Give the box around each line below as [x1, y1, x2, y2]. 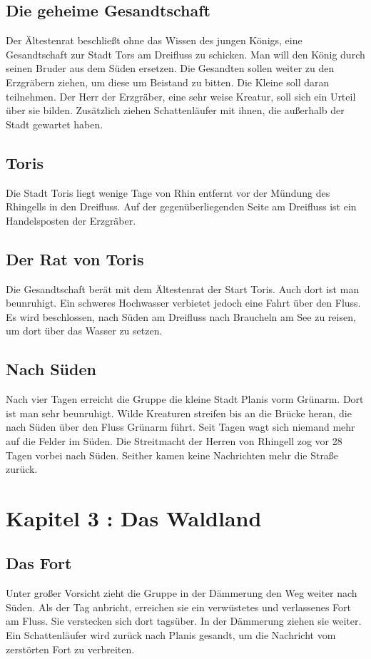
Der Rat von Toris [6, 247, 144, 270]
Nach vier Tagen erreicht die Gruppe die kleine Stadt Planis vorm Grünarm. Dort [6, 392, 364, 407]
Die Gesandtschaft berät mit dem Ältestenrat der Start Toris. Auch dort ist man [6, 281, 360, 296]
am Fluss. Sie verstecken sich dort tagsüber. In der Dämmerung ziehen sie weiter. [6, 613, 362, 628]
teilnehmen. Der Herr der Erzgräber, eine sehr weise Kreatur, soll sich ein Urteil [6, 88, 356, 103]
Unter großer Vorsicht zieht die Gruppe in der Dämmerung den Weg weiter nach [6, 586, 357, 601]
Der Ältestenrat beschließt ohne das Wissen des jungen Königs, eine [6, 33, 303, 48]
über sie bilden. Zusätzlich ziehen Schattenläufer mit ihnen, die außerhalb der [6, 103, 345, 118]
